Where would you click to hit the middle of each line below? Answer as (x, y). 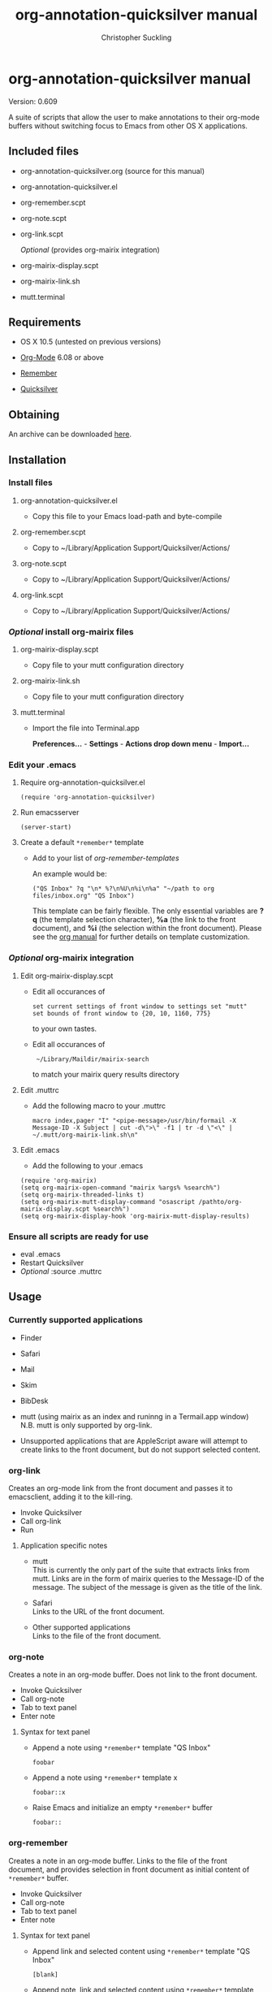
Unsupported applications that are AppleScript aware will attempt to (134, 1440)
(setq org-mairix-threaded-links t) (82, 1195)
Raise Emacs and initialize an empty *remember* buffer (123, 1808)
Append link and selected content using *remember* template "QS (141, 1951)
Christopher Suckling (136, 37)
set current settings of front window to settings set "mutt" (140, 1006)
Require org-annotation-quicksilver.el (82, 782)
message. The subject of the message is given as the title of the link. (147, 1587)
